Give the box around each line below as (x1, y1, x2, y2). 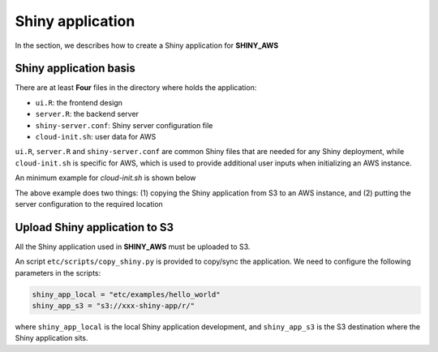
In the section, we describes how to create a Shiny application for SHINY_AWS (15, 41, 279, 50)
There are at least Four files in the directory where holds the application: (15, 83, 257, 92)
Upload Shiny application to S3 (15, 220, 174, 234)
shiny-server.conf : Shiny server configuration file (35, 120, 213, 130)
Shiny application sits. (15, 333, 88, 343)
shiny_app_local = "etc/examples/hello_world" (32, 290, 221, 299)
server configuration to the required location (15, 199, 164, 208)
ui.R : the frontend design (35, 97, 123, 107)
